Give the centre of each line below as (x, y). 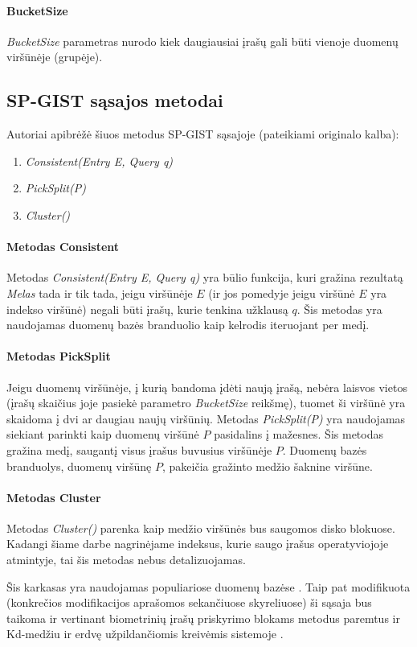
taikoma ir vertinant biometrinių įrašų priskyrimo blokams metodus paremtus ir (203, 618)
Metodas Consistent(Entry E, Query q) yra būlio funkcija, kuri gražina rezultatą (205, 277)
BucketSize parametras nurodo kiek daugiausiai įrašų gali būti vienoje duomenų (202, 41)
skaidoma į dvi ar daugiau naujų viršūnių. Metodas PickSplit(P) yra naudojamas (206, 418)
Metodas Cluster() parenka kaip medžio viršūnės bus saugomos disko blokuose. (201, 527)
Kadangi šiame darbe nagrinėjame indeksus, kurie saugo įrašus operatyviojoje (198, 544)
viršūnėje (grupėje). (55, 57)
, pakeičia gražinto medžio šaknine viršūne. (268, 466)
